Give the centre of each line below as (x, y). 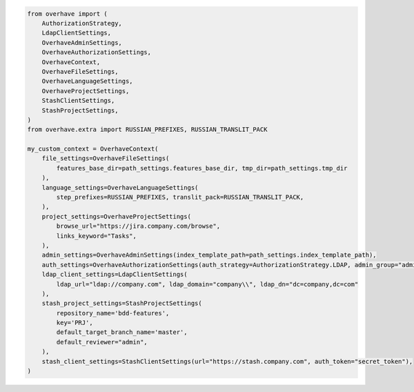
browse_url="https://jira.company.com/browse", (138, 226)
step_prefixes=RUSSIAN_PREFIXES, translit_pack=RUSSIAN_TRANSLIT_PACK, (180, 197)
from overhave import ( (68, 13)
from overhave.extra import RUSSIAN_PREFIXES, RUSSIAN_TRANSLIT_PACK (147, 130)
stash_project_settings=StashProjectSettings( (122, 303)
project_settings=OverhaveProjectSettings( (116, 216)
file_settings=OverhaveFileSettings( (106, 158)
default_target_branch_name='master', (122, 332)
